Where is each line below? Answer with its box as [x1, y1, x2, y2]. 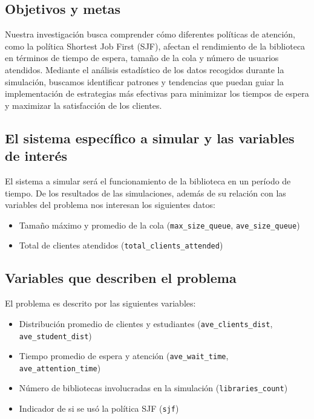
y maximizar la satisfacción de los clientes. [5, 99, 162, 111]
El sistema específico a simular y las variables [5, 128, 295, 147]
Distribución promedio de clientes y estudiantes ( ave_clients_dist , [19, 317, 273, 330]
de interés [5, 146, 67, 165]
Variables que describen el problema [5, 268, 237, 287]
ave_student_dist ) [19, 329, 92, 342]
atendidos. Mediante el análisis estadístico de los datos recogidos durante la [5, 63, 284, 76]
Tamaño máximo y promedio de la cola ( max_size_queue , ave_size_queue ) [19, 218, 300, 231]
